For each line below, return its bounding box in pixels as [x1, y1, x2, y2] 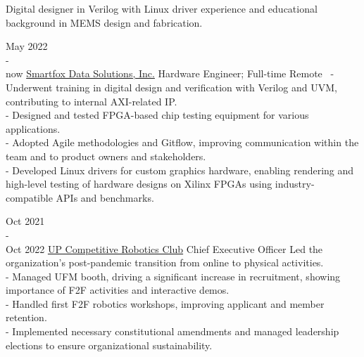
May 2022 [6, 39, 48, 53]
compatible [6, 190, 53, 205]
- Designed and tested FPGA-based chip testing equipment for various [6, 108, 309, 122]
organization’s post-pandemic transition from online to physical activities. [6, 255, 324, 270]
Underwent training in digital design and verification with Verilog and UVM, [6, 79, 337, 94]
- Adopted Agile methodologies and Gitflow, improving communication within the [6, 135, 359, 150]
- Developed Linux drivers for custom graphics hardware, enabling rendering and [6, 162, 354, 177]
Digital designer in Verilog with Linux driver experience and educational [6, 1, 318, 15]
